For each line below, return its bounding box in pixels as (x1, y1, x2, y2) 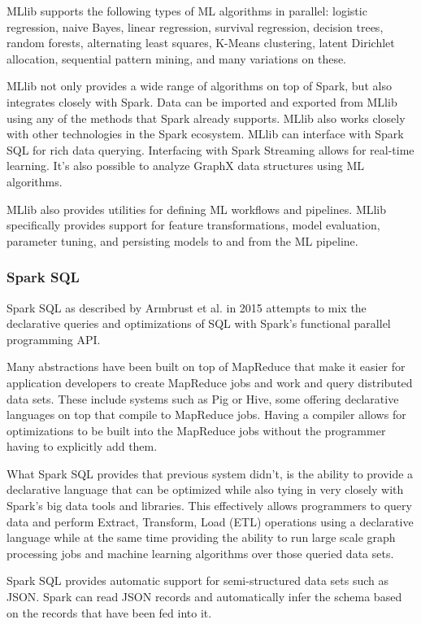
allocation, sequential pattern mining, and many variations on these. (7, 50, 347, 67)
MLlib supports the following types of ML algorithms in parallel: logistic (7, 2, 367, 19)
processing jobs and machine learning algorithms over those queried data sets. (7, 544, 394, 561)
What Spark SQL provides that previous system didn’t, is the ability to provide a (7, 465, 414, 482)
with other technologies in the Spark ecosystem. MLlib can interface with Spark (7, 125, 404, 142)
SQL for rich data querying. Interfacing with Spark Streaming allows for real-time (7, 141, 414, 158)
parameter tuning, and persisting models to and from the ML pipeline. (7, 232, 358, 249)
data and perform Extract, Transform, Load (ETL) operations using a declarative (7, 513, 414, 530)
